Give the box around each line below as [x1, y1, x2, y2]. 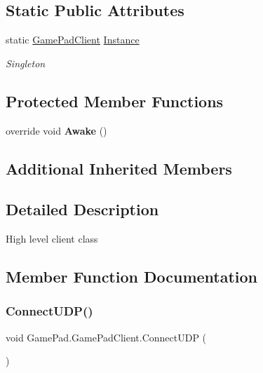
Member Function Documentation [6, 266, 258, 287]
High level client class [6, 231, 98, 246]
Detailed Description [6, 198, 159, 220]
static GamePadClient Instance [6, 32, 140, 47]
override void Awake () [6, 123, 107, 137]
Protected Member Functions [6, 90, 224, 111]
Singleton [6, 55, 46, 70]
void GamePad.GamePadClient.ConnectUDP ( [6, 330, 207, 344]
